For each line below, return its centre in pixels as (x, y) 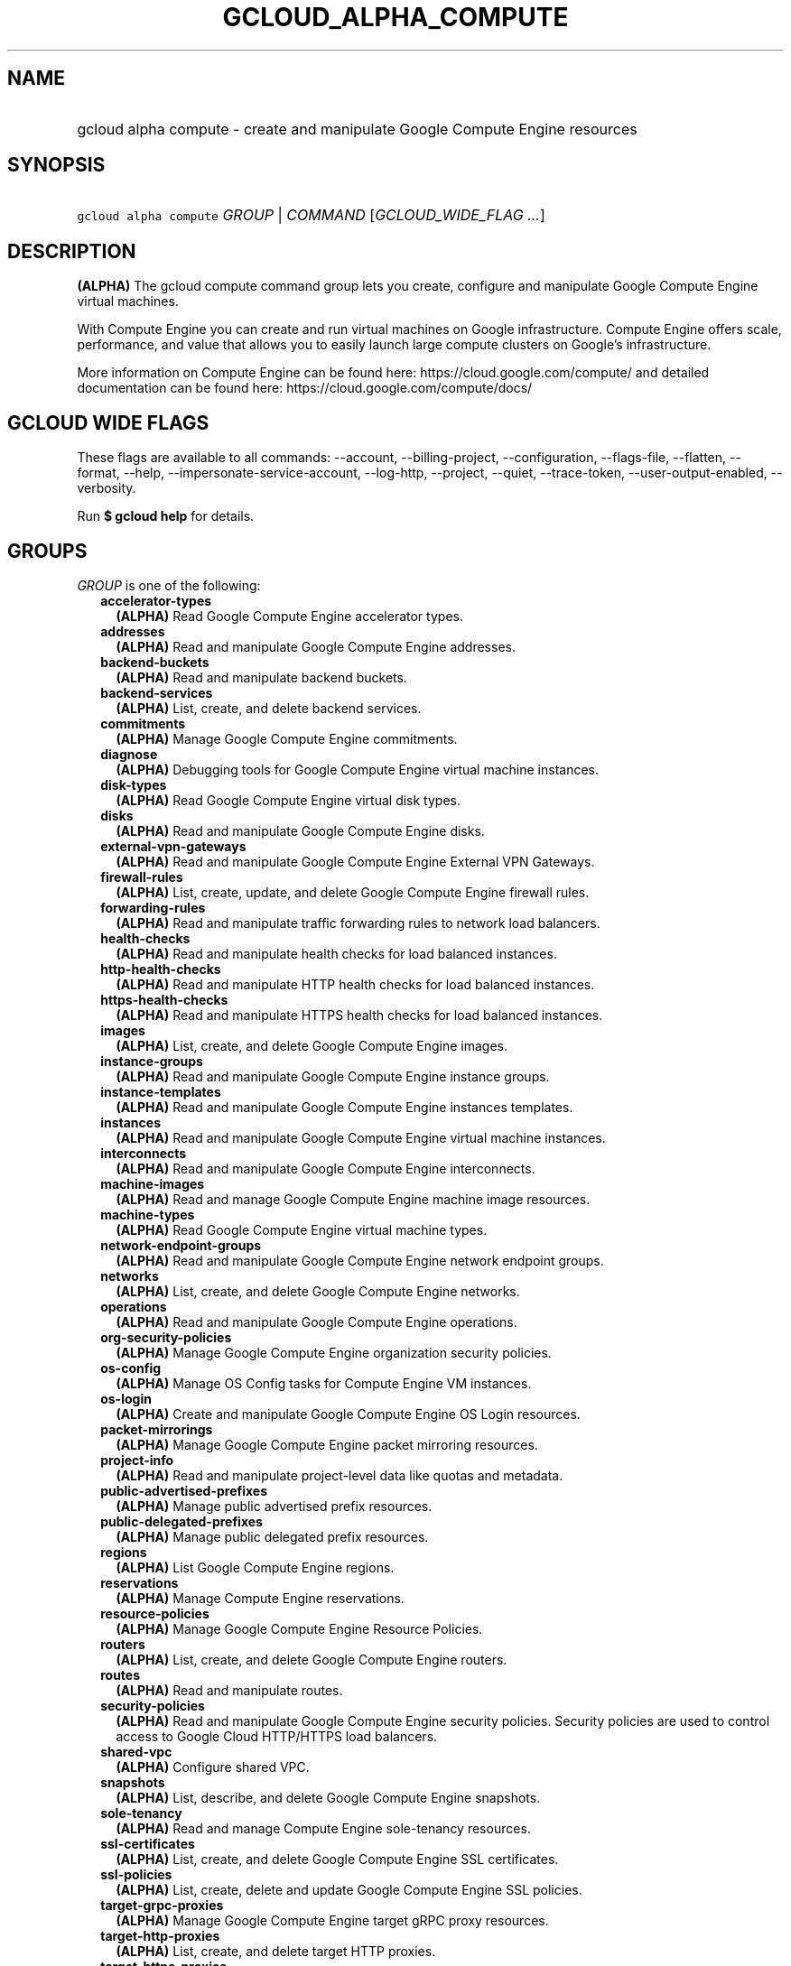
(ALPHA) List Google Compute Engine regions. (255, 1567)
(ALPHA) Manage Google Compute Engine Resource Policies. (299, 1628)
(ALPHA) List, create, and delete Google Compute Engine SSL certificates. (337, 1859)
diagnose (129, 754)
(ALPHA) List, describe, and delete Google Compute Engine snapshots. (328, 1797)
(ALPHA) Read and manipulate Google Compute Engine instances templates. (344, 1107)
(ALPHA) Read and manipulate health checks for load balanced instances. (336, 953)
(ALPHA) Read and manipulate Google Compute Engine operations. (316, 1321)
